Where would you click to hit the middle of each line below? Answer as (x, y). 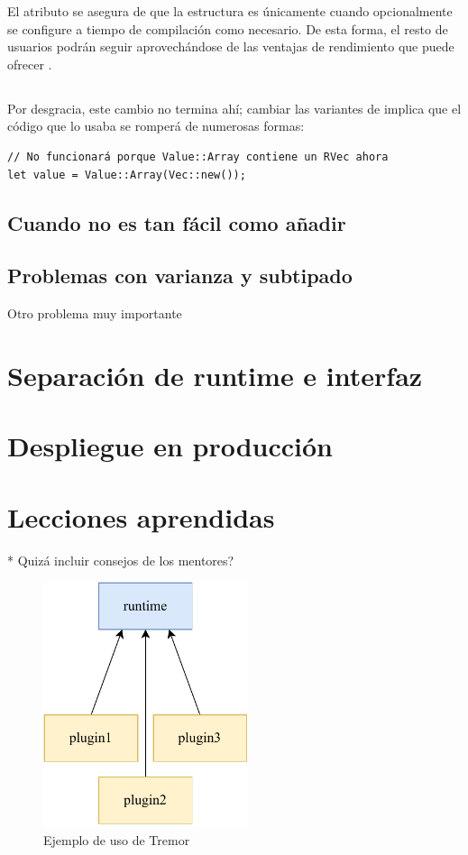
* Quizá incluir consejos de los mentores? (121, 560)
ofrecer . (30, 64)
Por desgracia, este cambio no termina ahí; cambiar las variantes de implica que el (234, 108)
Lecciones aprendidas (141, 516)
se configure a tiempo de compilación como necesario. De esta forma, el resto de (228, 28)
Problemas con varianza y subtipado (180, 276)
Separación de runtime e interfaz (215, 375)
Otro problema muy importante (95, 313)
